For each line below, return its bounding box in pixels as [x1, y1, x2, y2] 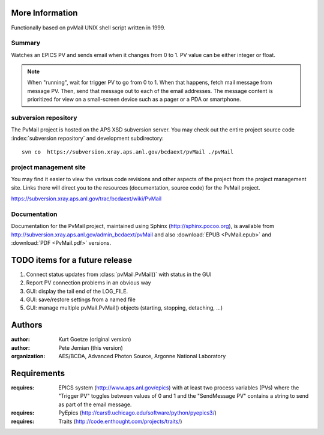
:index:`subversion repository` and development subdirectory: [11, 134, 164, 142]
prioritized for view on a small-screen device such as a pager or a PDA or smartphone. [27, 96, 241, 103]
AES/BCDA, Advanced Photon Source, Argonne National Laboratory [58, 353, 226, 360]
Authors [11, 320, 43, 330]
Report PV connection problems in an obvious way [26, 279, 151, 286]
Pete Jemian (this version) [58, 344, 123, 351]
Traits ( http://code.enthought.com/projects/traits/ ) [58, 418, 182, 425]
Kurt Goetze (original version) [58, 336, 131, 343]
